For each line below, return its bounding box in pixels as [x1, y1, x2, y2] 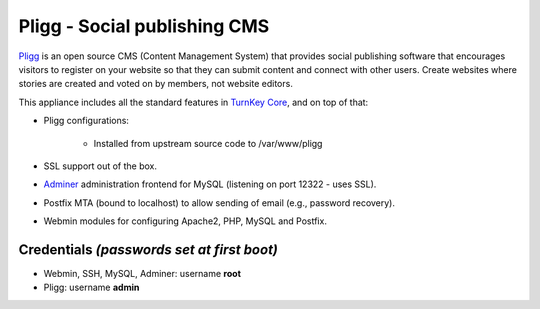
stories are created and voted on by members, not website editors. [18, 78, 294, 90]
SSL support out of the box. [43, 160, 158, 172]
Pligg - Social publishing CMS [18, 15, 270, 37]
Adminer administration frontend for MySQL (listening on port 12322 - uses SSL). [43, 178, 377, 190]
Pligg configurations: [43, 115, 130, 127]
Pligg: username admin [43, 281, 140, 294]
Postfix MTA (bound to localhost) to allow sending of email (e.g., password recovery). [43, 196, 395, 209]
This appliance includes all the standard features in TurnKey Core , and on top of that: [18, 96, 369, 108]
